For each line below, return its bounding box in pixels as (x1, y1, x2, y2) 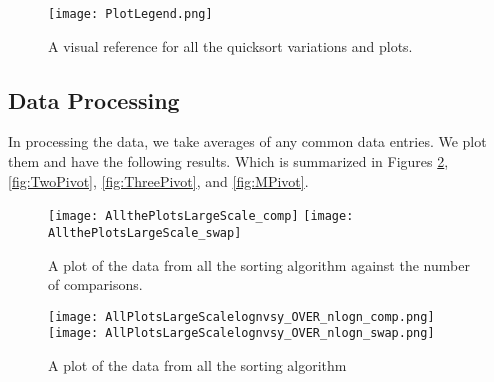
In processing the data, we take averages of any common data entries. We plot (8, 131, 487, 152)
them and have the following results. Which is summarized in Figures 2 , (8, 151, 449, 172)
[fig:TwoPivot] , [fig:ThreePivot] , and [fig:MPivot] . (8, 170, 309, 191)
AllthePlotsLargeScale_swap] (48, 225, 242, 240)
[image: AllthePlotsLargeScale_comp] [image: (48, 209, 354, 224)
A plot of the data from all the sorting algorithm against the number (48, 254, 470, 275)
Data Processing (8, 84, 180, 115)
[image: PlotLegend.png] (48, 7, 213, 21)
